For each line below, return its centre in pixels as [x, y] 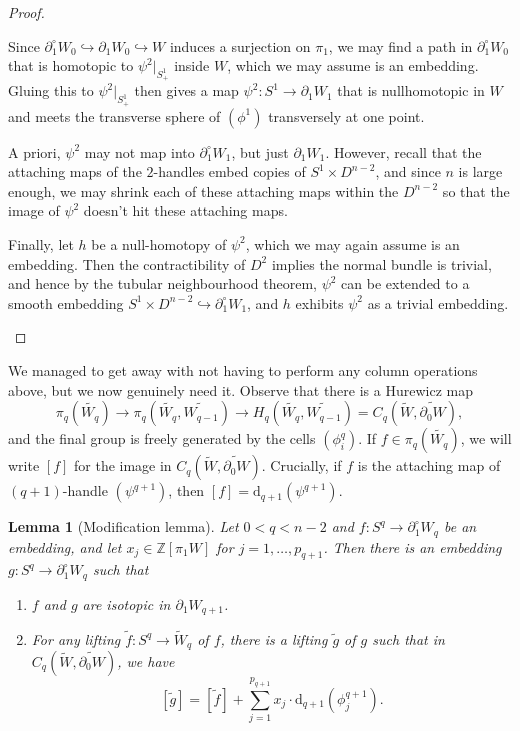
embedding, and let [65, 546]
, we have [146, 660]
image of [34, 210]
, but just [260, 151]
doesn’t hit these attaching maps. [185, 210]
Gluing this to [51, 90]
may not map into [139, 151]
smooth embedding [66, 302]
